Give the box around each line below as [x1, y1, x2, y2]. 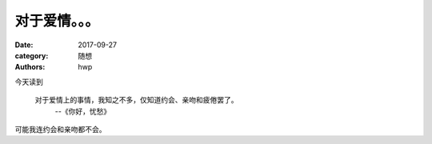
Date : [14, 40, 34, 50]
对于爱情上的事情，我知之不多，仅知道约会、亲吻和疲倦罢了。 [34, 95, 238, 105]
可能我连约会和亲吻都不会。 [14, 124, 106, 134]
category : [14, 50, 49, 60]
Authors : [14, 62, 46, 72]
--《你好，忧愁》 [54, 106, 111, 116]
